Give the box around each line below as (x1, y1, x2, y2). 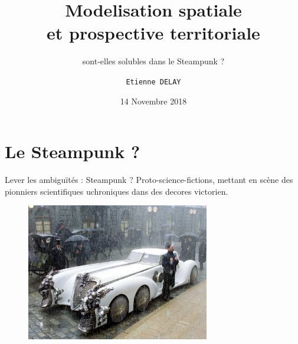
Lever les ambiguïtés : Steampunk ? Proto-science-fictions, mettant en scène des (5, 173, 293, 186)
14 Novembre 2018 (120, 94, 187, 107)
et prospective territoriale (47, 21, 260, 45)
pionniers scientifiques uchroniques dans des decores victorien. (5, 185, 228, 197)
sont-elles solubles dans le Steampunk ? (82, 55, 225, 67)
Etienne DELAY (126, 77, 181, 86)
